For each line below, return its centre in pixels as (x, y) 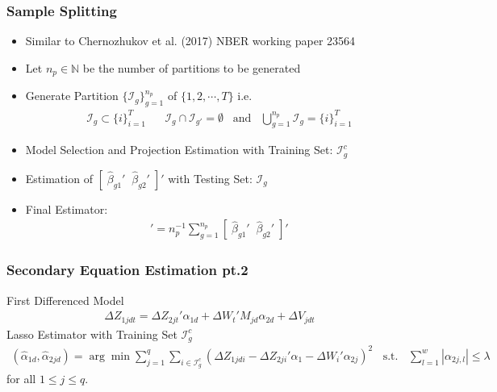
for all (21, 378)
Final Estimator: (67, 209)
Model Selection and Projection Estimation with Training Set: (179, 150)
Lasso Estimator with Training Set (92, 334)
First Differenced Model (65, 300)
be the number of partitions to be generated (192, 67)
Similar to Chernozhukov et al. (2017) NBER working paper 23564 (190, 41)
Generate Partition (72, 96)
